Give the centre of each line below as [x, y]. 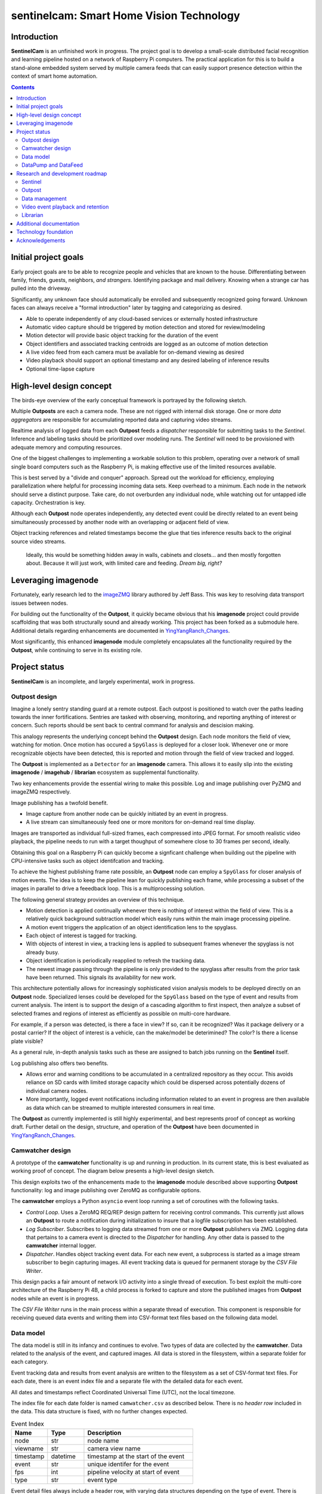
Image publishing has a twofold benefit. [60, 803]
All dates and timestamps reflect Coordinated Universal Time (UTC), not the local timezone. [123, 1392]
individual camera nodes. [57, 1091]
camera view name [114, 1449]
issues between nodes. [40, 603]
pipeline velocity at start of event [134, 1472]
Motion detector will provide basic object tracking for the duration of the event [122, 335]
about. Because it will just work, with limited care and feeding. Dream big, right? [124, 563]
